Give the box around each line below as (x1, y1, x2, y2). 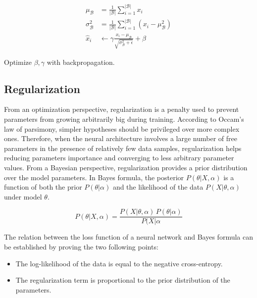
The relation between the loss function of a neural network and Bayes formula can (4, 232, 254, 242)
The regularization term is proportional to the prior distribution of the (15, 275, 230, 285)
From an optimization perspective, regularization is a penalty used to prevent (4, 104, 239, 114)
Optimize (4, 56, 32, 67)
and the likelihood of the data (112, 182, 204, 192)
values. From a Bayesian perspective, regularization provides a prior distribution (4, 162, 248, 173)
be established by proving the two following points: (4, 242, 158, 252)
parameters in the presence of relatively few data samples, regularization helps (4, 143, 242, 153)
